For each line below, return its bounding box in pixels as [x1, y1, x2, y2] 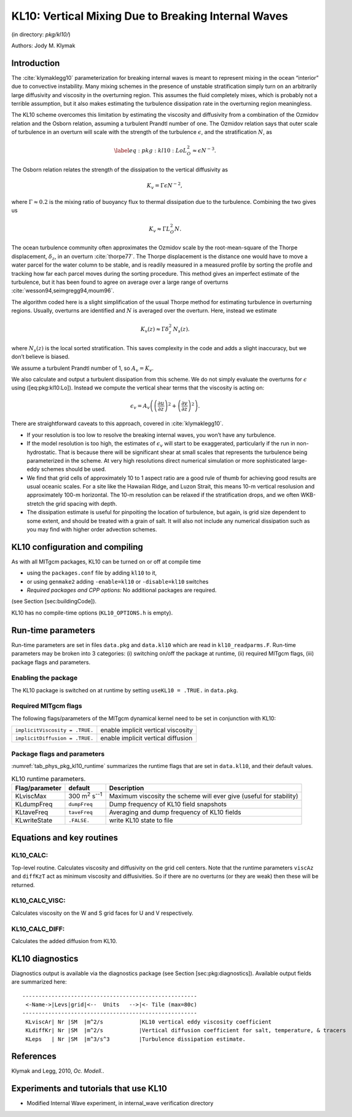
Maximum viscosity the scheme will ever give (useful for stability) [109, 791, 299, 800]
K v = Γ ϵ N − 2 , [146, 181, 182, 190]
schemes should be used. [41, 466, 107, 473]
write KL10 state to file [109, 816, 173, 825]
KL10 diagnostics [11, 953, 79, 964]
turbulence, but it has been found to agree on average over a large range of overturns [11, 278, 229, 286]
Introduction [11, 58, 60, 68]
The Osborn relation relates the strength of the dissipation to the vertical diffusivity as [11, 166, 229, 173]
